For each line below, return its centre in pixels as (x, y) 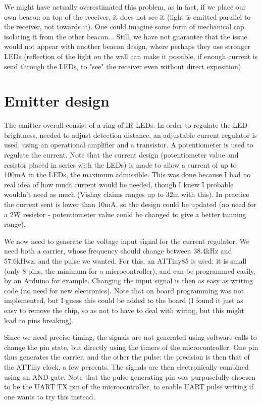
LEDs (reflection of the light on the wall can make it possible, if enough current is (131, 56)
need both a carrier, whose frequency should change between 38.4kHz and (118, 251)
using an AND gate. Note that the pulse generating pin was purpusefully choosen (130, 376)
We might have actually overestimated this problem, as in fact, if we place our (125, 7)
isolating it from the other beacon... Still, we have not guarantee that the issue (126, 36)
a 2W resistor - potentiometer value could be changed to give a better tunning (125, 214)
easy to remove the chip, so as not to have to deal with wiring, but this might (124, 310)
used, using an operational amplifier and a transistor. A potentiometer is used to (129, 145)
